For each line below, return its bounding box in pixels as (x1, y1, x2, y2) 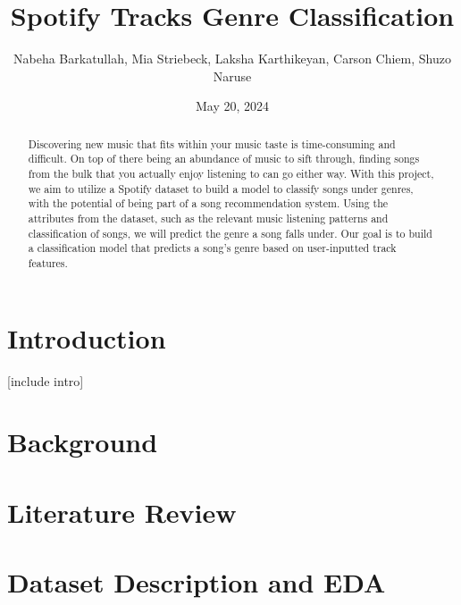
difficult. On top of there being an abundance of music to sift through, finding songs (28, 151, 420, 166)
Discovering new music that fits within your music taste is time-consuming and (28, 136, 396, 151)
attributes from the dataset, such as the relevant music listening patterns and (28, 210, 389, 225)
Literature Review (7, 493, 237, 530)
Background (7, 424, 158, 460)
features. (28, 255, 68, 270)
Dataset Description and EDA (7, 564, 386, 601)
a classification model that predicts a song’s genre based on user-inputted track (28, 240, 397, 256)
